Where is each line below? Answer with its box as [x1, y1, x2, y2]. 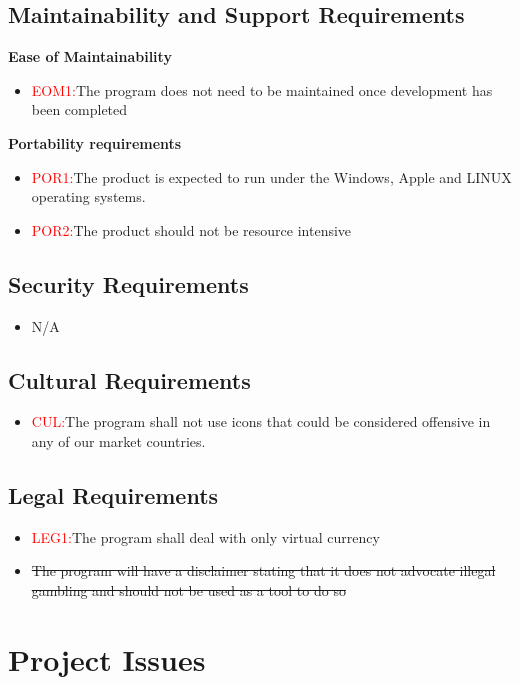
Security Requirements [8, 268, 249, 299]
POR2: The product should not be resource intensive [31, 219, 352, 240]
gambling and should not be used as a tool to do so [31, 579, 346, 600]
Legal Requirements [8, 479, 219, 510]
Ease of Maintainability [8, 46, 172, 67]
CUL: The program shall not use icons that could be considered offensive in [31, 411, 491, 432]
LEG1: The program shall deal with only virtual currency [31, 526, 380, 547]
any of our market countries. [31, 430, 206, 451]
